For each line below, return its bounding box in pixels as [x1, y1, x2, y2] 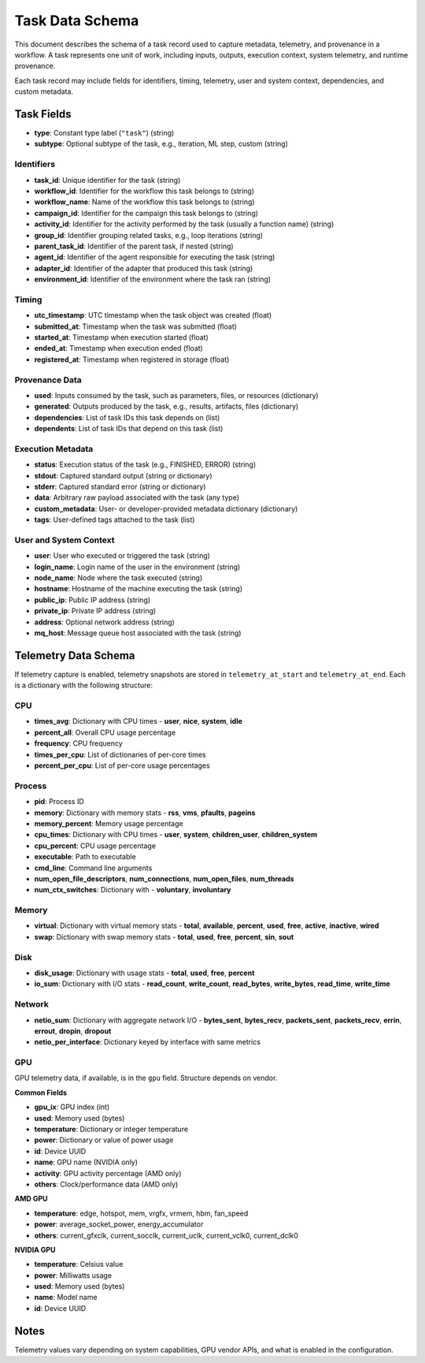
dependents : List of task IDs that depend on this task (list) [34, 424, 224, 434]
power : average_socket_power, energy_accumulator [34, 1220, 204, 1229]
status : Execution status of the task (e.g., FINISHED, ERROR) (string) [34, 460, 257, 469]
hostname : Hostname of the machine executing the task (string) [34, 584, 243, 594]
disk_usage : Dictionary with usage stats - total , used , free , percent [34, 968, 255, 978]
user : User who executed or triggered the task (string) [34, 551, 210, 560]
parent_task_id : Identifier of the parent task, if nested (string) [34, 241, 234, 251]
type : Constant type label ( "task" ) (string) [34, 128, 175, 138]
